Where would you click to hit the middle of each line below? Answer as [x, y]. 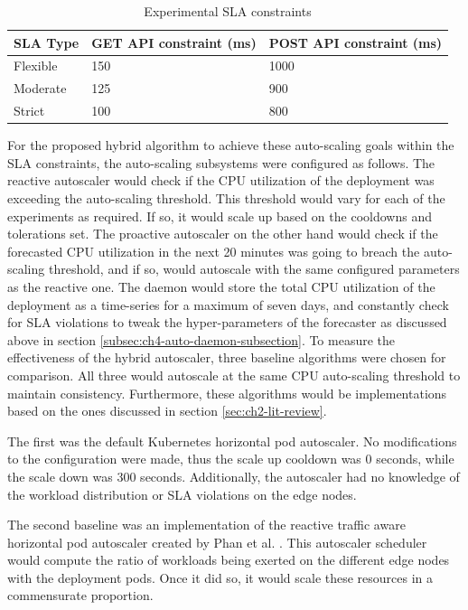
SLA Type [47, 42]
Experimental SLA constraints [228, 11]
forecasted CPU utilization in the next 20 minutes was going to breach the [214, 251]
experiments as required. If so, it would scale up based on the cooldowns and [220, 216]
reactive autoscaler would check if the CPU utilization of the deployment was [221, 180]
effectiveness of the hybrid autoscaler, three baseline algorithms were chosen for [227, 357]
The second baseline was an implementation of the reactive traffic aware [206, 525]
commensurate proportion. [80, 595]
